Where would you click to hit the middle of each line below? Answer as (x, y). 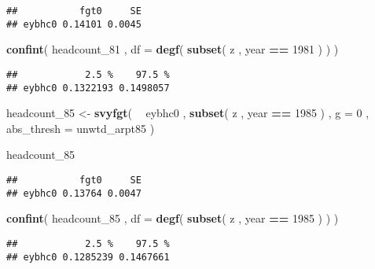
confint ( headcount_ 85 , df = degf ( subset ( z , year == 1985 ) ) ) (173, 218)
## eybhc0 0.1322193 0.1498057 (88, 88)
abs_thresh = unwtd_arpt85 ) (81, 128)
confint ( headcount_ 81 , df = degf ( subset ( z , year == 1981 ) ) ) (173, 49)
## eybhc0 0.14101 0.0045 (74, 24)
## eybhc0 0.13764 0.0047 (74, 193)
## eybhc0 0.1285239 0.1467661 (88, 257)
